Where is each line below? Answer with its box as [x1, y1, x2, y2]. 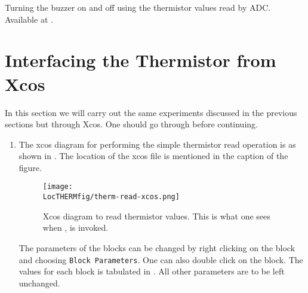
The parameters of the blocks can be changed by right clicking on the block [19, 241, 295, 254]
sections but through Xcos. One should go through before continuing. [5, 118, 258, 130]
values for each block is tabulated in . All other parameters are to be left [19, 265, 285, 277]
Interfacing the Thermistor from [5, 48, 276, 72]
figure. [19, 161, 42, 173]
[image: [42, 182, 73, 191]
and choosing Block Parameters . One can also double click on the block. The [19, 253, 303, 265]
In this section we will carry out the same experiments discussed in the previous [5, 106, 297, 118]
